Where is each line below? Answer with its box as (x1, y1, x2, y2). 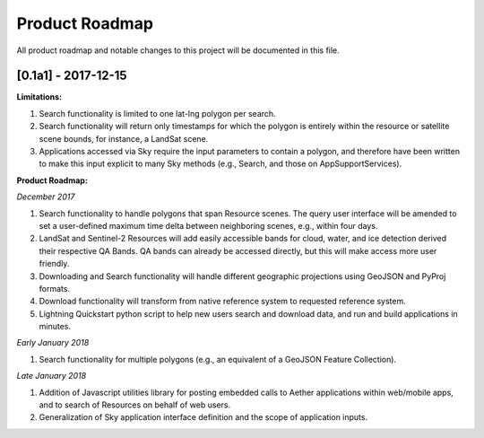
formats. (39, 283, 71, 293)
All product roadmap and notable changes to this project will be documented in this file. (16, 45, 340, 56)
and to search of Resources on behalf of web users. (39, 399, 231, 410)
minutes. (39, 321, 72, 332)
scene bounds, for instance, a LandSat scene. (39, 133, 209, 144)
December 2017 (16, 191, 75, 202)
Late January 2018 (16, 371, 87, 381)
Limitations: (16, 92, 63, 102)
